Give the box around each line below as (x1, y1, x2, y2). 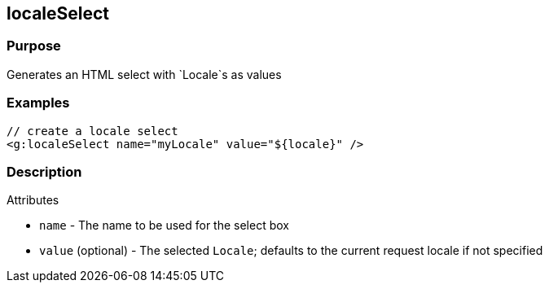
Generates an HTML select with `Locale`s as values (7, 67, 282, 81)
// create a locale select (7, 124, 178, 138)
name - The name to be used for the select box (39, 218, 289, 233)
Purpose (7, 37, 61, 55)
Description (7, 163, 82, 180)
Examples (7, 94, 70, 112)
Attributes (7, 193, 59, 208)
